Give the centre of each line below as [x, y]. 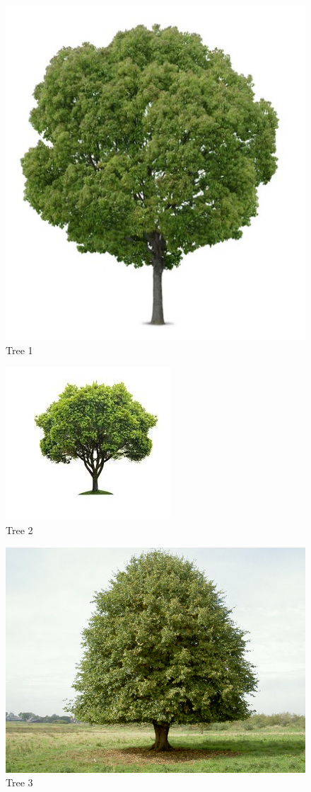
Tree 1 [19, 350]
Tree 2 [19, 530]
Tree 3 [19, 782]
